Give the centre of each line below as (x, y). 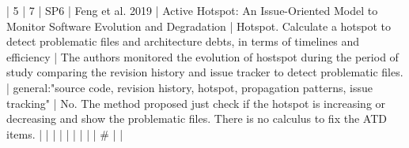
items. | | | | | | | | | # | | (65, 133)
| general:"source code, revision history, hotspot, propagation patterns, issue (189, 87)
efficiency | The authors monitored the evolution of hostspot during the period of (203, 56)
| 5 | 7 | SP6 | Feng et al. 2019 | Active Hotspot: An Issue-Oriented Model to (192, 10)
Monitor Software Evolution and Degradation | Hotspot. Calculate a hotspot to (199, 26)
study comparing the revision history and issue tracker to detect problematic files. (205, 72)
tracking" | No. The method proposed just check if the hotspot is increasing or (196, 103)
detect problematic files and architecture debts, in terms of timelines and (183, 41)
